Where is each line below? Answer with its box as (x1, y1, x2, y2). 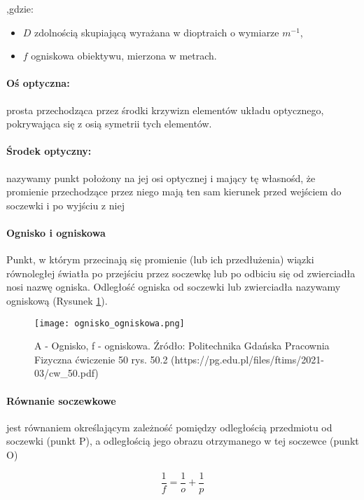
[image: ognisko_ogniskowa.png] (34, 318, 185, 328)
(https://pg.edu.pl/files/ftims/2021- (171, 352, 324, 366)
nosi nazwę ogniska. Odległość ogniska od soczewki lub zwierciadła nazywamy (6, 279, 341, 294)
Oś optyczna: (6, 76, 70, 90)
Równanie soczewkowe (6, 393, 116, 408)
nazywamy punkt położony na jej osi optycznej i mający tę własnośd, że (6, 170, 316, 185)
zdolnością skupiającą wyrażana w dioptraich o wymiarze (34, 25, 279, 39)
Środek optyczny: (6, 144, 92, 158)
